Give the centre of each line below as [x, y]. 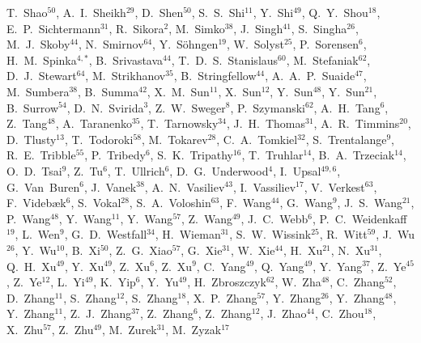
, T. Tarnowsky [179, 123]
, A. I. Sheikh [91, 12]
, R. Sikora [136, 28]
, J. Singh [258, 28]
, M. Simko [197, 28]
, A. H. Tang [347, 107]
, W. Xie [253, 250]
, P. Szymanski [268, 107]
